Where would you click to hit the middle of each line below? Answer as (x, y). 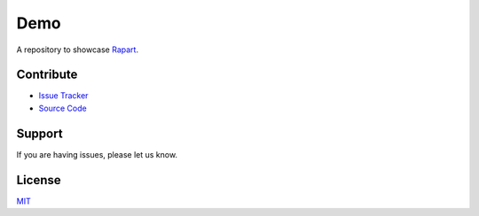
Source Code (63, 108)
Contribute (47, 75)
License (39, 180)
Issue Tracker (63, 96)
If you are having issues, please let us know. (97, 154)
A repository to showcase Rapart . (78, 50)
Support (39, 133)
